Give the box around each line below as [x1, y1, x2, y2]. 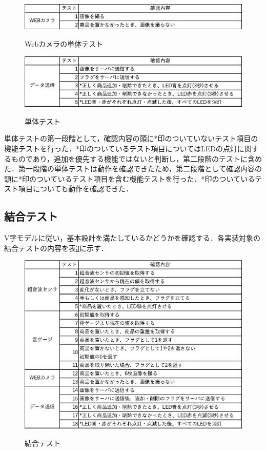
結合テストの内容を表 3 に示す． [4, 242, 108, 253]
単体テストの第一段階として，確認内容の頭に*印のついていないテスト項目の [4, 133, 258, 144]
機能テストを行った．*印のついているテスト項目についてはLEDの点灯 [4, 143, 237, 153]
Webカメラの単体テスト [25, 38, 104, 49]
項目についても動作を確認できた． [18, 183, 133, 194]
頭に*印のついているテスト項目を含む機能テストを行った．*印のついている [4, 173, 255, 184]
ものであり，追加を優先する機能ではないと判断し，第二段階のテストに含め [11, 153, 262, 164]
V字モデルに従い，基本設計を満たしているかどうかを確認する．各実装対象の [4, 232, 261, 243]
